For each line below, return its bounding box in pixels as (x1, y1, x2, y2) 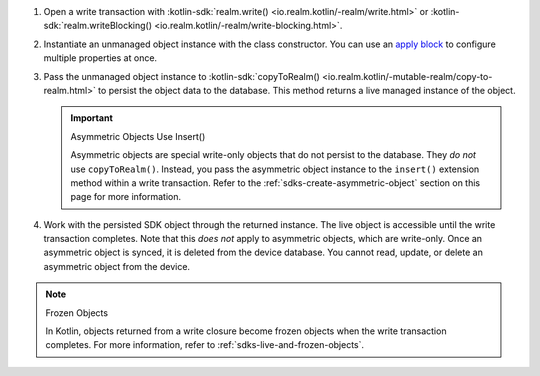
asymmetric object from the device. (43, 260, 190, 272)
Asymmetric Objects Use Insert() (70, 130, 206, 142)
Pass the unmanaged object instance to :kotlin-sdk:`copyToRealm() (43, 70, 320, 82)
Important (70, 112, 114, 124)
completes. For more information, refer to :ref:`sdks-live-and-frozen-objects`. (45, 339, 365, 351)
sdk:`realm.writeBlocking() (43, 20, 153, 32)
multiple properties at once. (43, 52, 158, 64)
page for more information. (70, 191, 182, 203)
